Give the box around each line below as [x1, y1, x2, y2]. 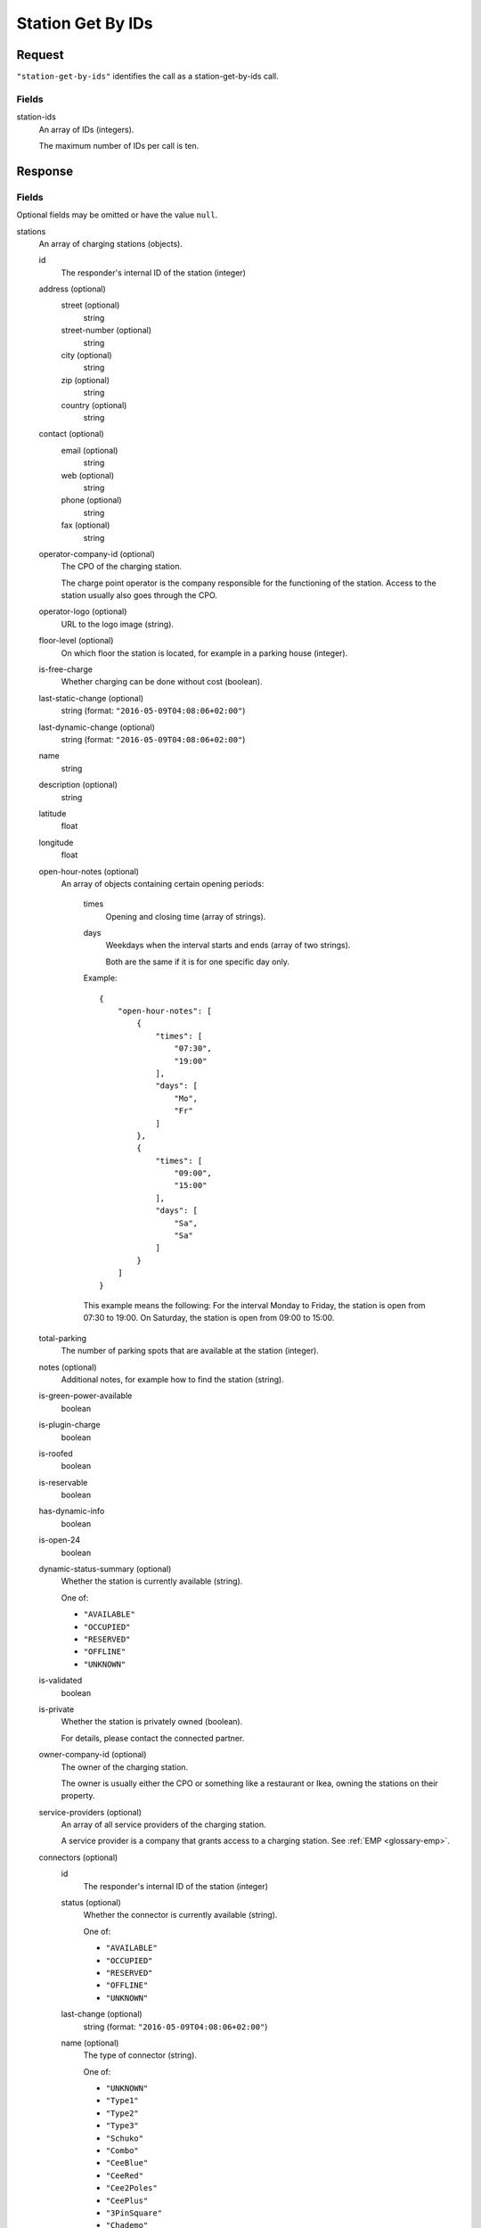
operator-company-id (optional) [38, 548, 156, 559]
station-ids [16, 111, 57, 122]
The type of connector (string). [83, 2050, 198, 2060]
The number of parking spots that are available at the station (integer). [61, 1346, 320, 1356]
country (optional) [61, 399, 127, 410]
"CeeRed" [105, 2170, 144, 2181]
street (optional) [61, 299, 120, 311]
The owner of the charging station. [61, 1761, 189, 1773]
